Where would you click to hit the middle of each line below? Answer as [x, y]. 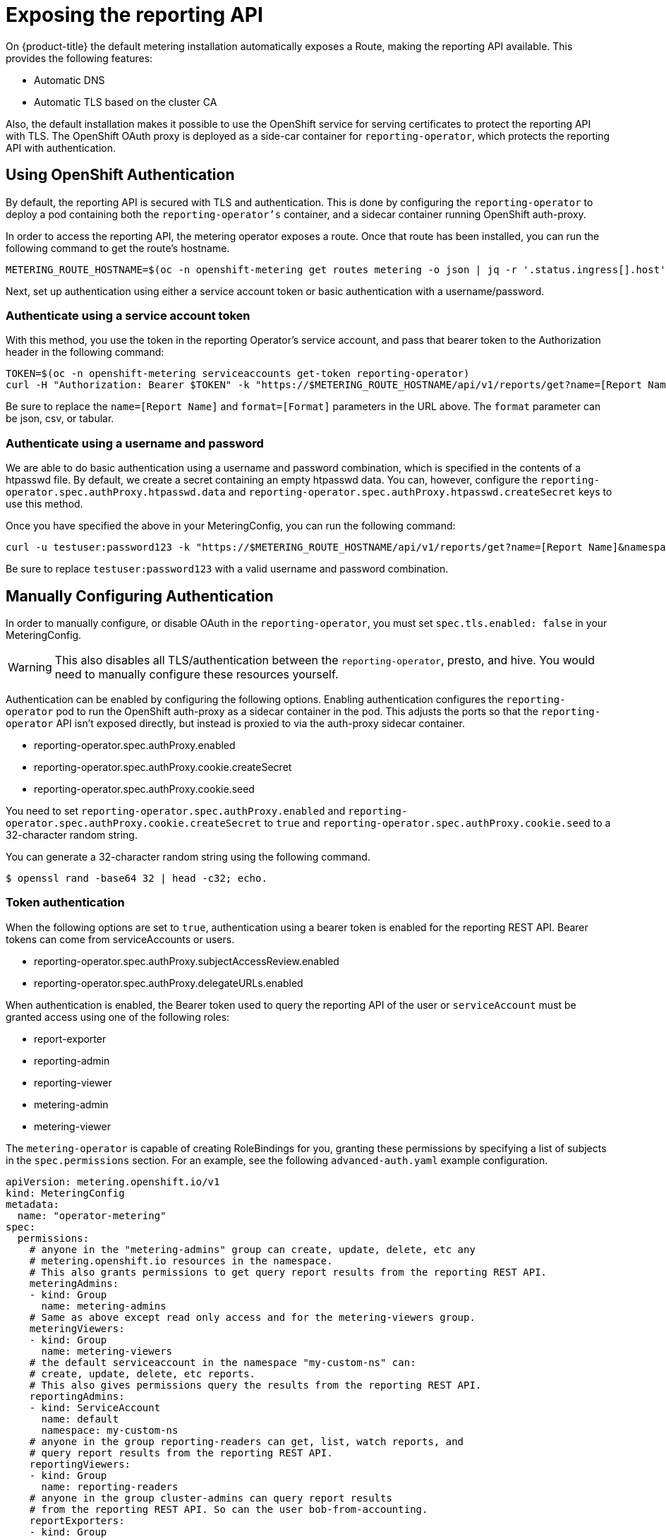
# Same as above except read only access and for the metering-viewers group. [252, 1317]
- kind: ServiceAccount [95, 1407]
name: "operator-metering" [92, 1215]
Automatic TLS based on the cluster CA [126, 102]
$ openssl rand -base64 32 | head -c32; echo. [137, 878]
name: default [80, 1419]
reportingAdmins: [77, 1396]
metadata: [32, 1204]
